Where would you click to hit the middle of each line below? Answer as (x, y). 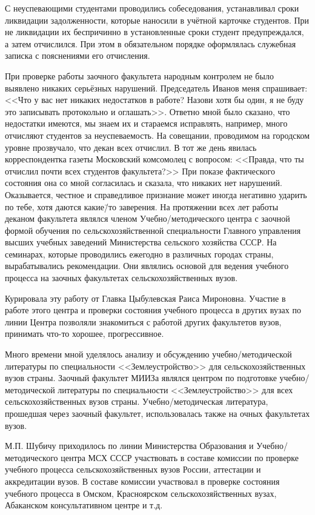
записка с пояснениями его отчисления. (78, 55)
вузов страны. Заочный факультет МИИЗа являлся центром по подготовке (141, 378)
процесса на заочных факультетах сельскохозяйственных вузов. (121, 278)
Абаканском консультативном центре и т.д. (84, 505)
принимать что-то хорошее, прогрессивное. (85, 334)
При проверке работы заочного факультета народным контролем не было (139, 75)
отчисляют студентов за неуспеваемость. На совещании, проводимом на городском (157, 135)
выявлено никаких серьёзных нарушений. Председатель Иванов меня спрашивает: (156, 88)
